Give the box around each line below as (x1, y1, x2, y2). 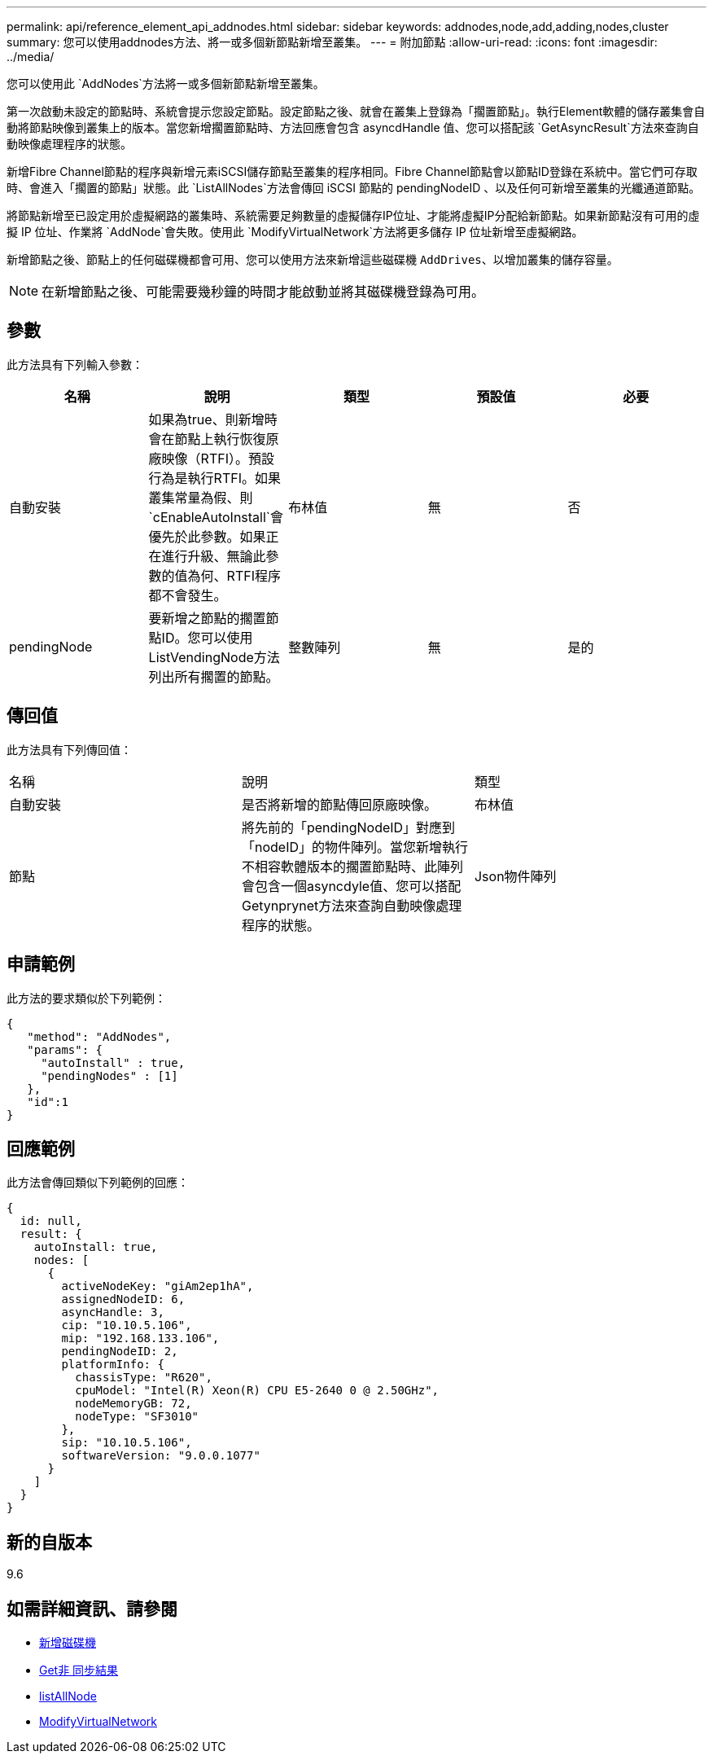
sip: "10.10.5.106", (61, 1436, 192, 1450)
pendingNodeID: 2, (61, 1345, 178, 1358)
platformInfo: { (61, 1358, 164, 1372)
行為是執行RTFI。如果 (148, 469, 281, 486)
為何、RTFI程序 (187, 567, 281, 584)
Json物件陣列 (474, 867, 557, 884)
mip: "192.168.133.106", (61, 1332, 220, 1345)
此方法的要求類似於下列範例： (7, 990, 166, 1005)
